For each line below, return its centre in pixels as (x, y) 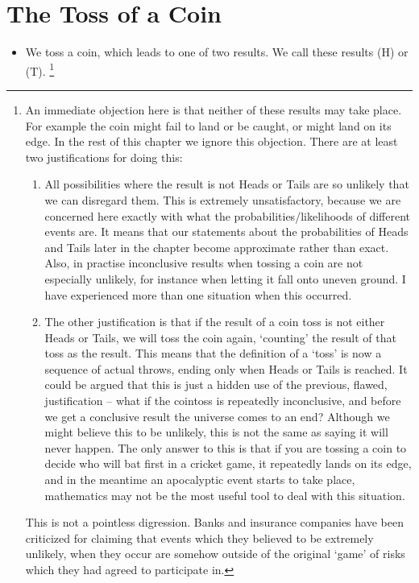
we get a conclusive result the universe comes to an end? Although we (217, 416)
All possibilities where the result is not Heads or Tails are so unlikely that (227, 184)
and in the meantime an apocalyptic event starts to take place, (200, 480)
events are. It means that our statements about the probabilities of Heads (226, 232)
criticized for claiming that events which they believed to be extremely (199, 538)
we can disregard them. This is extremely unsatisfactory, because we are (223, 199)
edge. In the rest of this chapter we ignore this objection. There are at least (212, 141)
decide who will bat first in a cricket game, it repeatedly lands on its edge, (228, 463)
